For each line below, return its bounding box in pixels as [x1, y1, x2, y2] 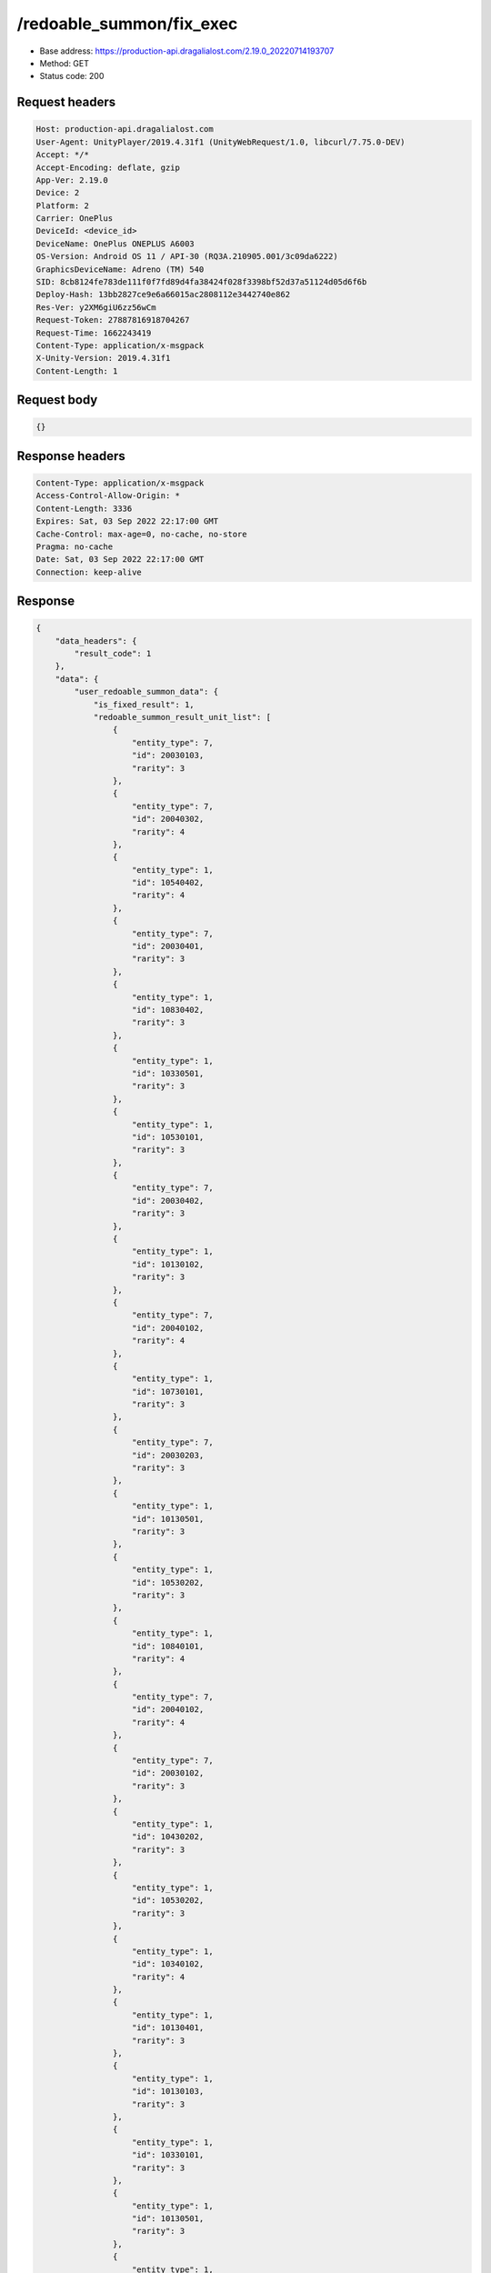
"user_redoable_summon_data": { [74, 686, 218, 697]
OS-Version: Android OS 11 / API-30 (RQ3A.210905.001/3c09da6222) [35, 251, 338, 262]
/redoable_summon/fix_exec [16, 14, 238, 34]
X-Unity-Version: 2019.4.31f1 [35, 353, 171, 364]
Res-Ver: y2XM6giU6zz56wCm [35, 302, 156, 313]
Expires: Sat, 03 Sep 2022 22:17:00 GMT [35, 516, 218, 526]
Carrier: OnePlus [35, 214, 114, 224]
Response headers [16, 448, 126, 464]
